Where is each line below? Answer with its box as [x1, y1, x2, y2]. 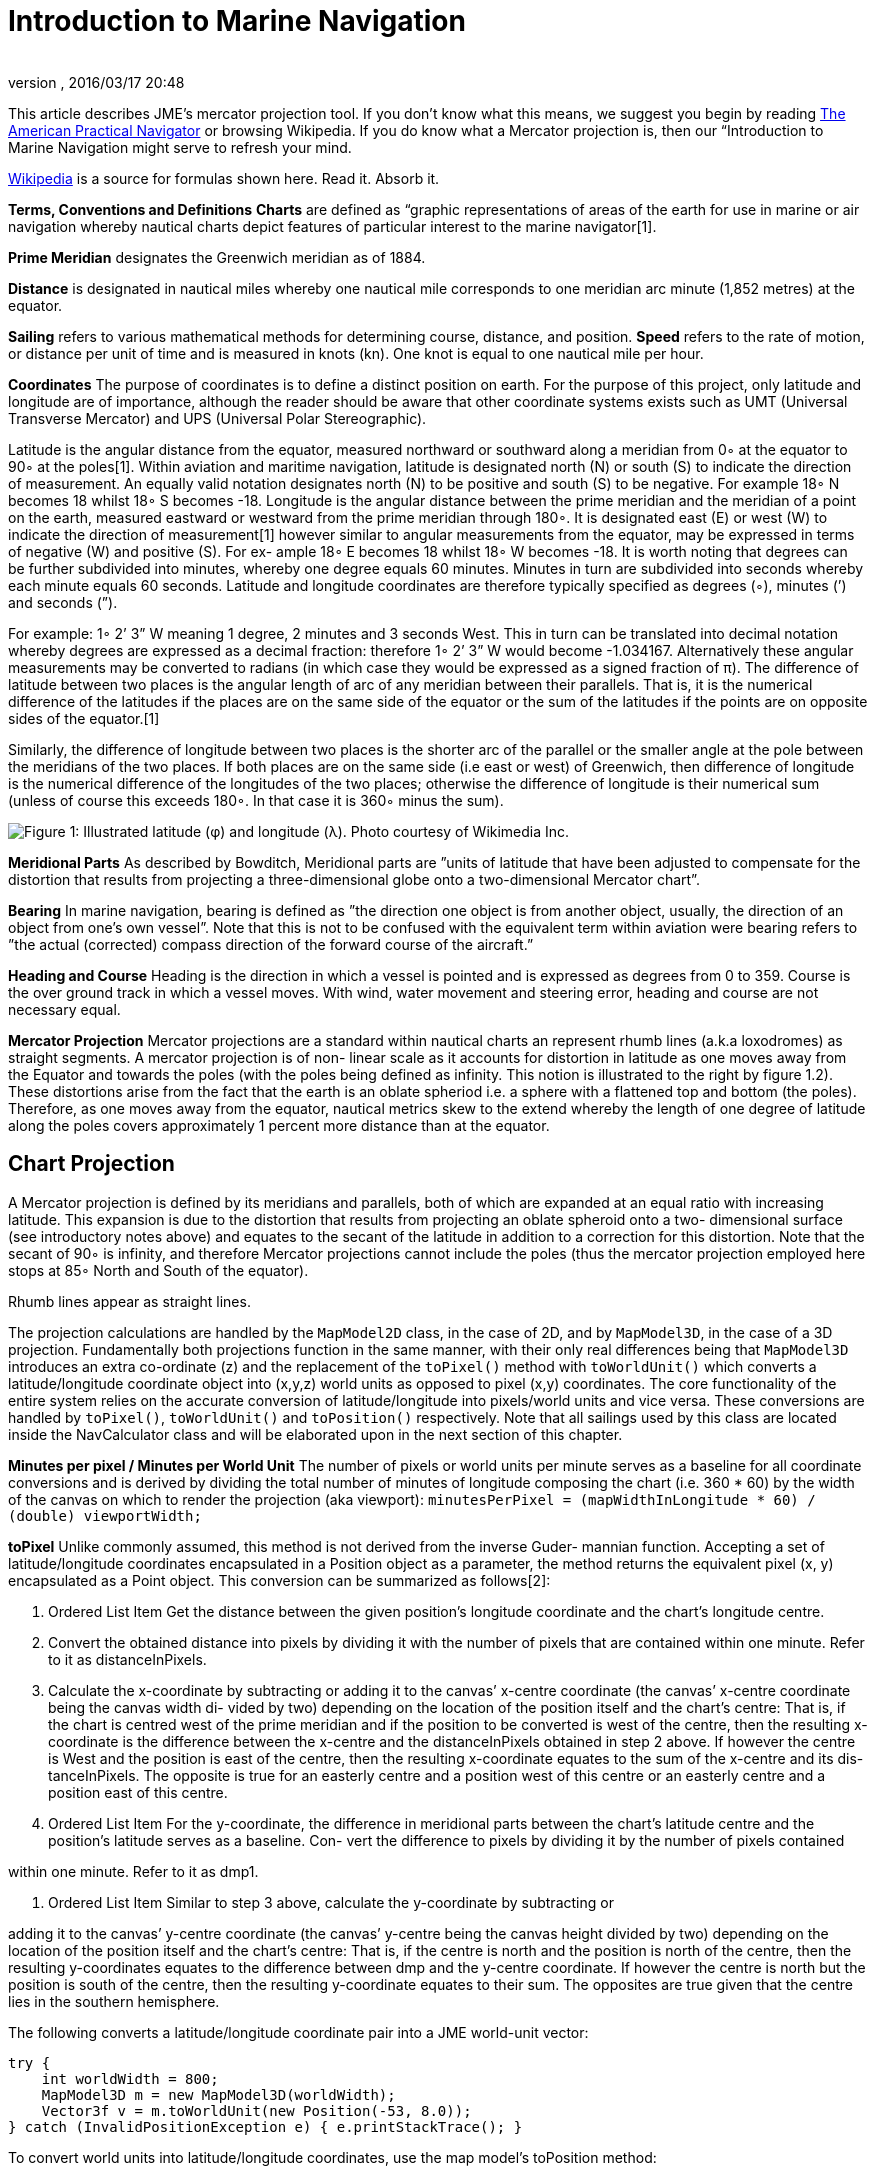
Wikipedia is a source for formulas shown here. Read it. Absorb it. [8, 169, 440, 187]
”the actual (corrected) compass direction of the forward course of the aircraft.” [8, 935, 534, 953]
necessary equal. [8, 1000, 121, 1018]
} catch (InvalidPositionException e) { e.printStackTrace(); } [8, 2118, 523, 2135]
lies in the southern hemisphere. [8, 1992, 220, 2010]
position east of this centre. [48, 1783, 228, 1801]
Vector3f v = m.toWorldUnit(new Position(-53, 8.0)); [41, 2102, 472, 2119]
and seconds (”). [8, 593, 118, 611]
